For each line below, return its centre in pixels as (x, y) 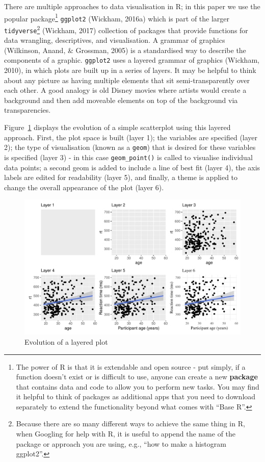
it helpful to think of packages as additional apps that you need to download (136, 396)
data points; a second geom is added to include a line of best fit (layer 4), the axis (132, 167)
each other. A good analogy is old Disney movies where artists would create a (125, 90)
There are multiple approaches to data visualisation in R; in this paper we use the (132, 6)
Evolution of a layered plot (66, 341)
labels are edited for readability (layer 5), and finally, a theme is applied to (121, 177)
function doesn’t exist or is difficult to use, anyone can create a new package (137, 377)
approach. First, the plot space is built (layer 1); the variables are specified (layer (131, 137)
